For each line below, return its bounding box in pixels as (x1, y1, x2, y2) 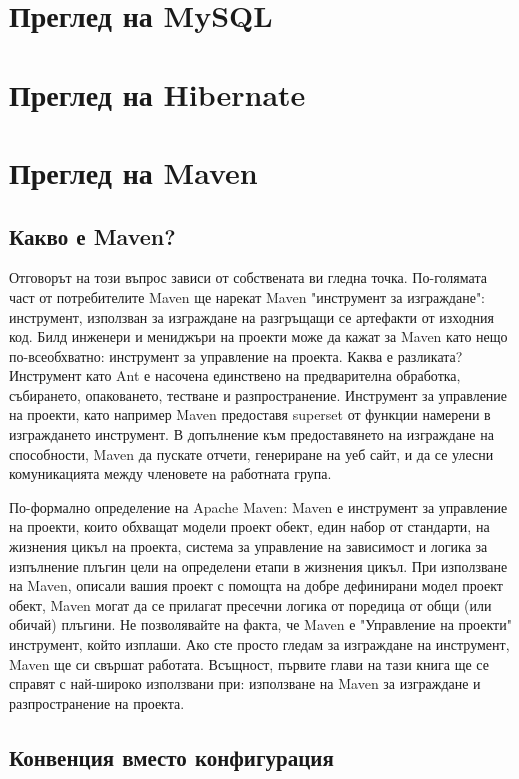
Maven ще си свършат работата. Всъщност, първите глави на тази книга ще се (9, 653, 489, 674)
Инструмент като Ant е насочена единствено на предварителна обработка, (9, 365, 461, 386)
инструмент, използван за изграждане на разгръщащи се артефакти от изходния (9, 306, 494, 327)
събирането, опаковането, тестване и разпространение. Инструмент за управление (9, 384, 508, 405)
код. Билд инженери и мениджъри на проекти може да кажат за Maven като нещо (9, 326, 508, 347)
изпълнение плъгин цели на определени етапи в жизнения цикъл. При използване (9, 555, 508, 576)
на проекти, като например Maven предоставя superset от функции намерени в (9, 404, 491, 425)
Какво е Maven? (9, 220, 176, 251)
